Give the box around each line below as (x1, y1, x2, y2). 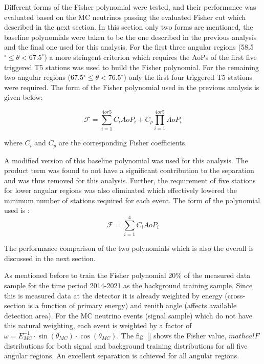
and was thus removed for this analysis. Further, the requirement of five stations (4, 175, 256, 185)
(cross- (225, 290, 246, 301)
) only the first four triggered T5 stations (123, 72, 253, 82)
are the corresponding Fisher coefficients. (58, 137, 187, 148)
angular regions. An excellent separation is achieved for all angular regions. (4, 350, 239, 361)
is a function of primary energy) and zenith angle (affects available (28, 300, 237, 311)
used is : (4, 205, 30, 216)
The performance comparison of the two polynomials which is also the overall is (4, 243, 254, 253)
